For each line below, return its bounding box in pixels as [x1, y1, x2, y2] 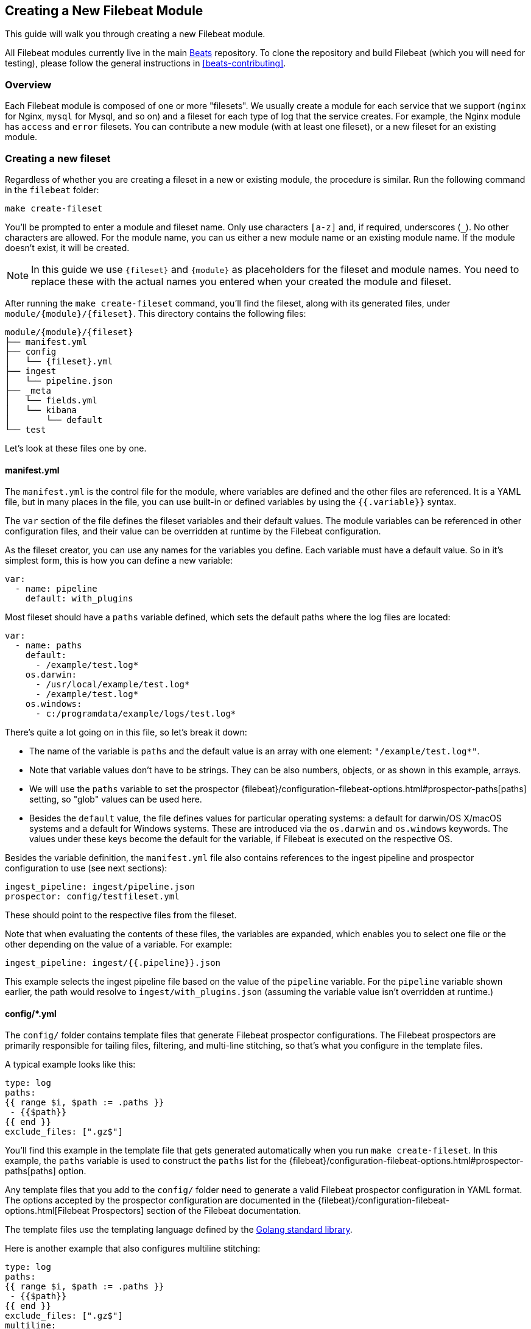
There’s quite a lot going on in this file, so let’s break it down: [5, 727, 247, 738]
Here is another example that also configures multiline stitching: [5, 1243, 261, 1254]
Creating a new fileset [5, 152, 111, 165]
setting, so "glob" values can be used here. [29, 794, 202, 805]
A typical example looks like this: [5, 1059, 136, 1070]
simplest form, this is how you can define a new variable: [5, 555, 233, 566]
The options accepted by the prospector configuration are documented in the [5, 1195, 315, 1206]
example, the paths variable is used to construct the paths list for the [5, 1155, 287, 1166]
